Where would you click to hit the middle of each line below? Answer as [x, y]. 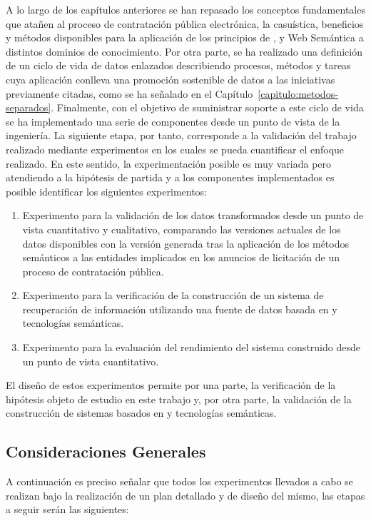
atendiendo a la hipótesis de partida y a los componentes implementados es [170, 177]
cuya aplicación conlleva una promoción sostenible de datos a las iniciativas [171, 79]
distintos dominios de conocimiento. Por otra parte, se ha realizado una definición [184, 51]
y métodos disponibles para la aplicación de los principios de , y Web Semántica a [185, 37]
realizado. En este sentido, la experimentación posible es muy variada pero [169, 163]
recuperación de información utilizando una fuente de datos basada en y [180, 309]
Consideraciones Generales [106, 451]
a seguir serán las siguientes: [67, 509]
